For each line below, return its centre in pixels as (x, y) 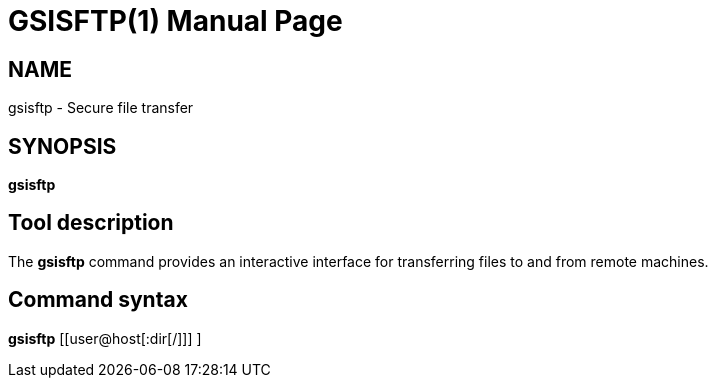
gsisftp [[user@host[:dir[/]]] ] (105, 338)
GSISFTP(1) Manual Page (175, 21)
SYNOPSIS (62, 146)
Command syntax (98, 300)
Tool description (91, 223)
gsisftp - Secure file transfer (101, 108)
